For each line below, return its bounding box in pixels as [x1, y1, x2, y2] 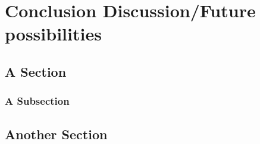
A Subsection [5, 93, 70, 108]
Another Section [5, 124, 108, 143]
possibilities [5, 21, 102, 46]
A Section [5, 62, 67, 80]
